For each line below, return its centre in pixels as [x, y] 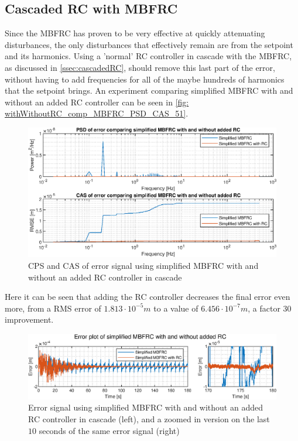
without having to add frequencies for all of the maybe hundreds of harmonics [145, 79]
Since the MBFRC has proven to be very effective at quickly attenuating [135, 33]
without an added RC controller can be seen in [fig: [97, 102]
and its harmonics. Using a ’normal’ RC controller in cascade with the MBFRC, [148, 56]
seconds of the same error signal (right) [109, 430]
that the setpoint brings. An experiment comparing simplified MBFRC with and [149, 90]
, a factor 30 [270, 308]
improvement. [29, 319]
